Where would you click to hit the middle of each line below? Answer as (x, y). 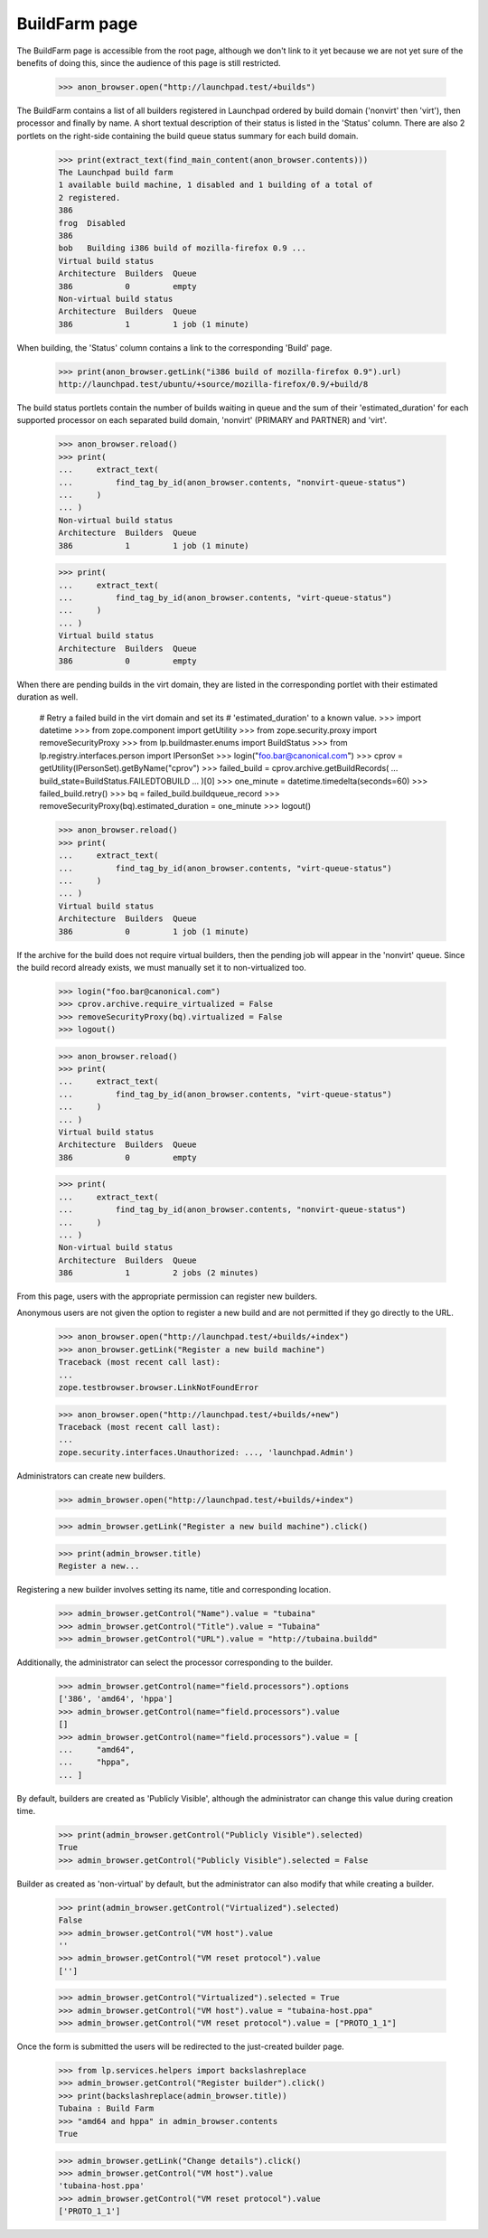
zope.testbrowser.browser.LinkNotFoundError (159, 1387)
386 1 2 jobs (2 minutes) (159, 1273)
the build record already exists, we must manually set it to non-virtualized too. (161, 967)
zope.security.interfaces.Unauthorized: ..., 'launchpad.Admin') (206, 1452)
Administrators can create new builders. (91, 1476)
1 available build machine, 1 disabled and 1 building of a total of (216, 185)
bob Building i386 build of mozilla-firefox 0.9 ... (182, 248)
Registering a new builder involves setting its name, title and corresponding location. (174, 1590)
